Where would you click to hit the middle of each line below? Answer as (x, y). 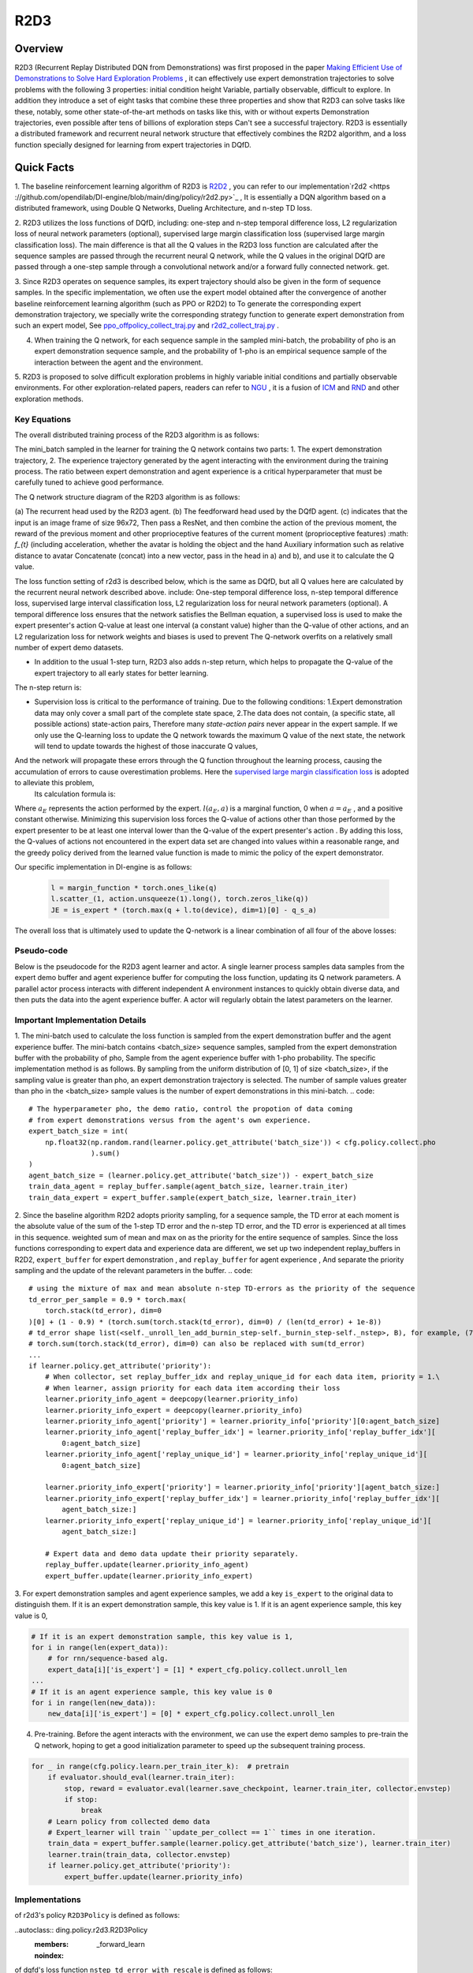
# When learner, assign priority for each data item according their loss (192, 1388)
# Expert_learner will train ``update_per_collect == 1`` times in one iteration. (212, 1833)
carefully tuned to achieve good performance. (89, 482)
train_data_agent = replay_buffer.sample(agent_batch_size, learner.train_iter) (189, 1187)
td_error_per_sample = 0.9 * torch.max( (108, 1299)
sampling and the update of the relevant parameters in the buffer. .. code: (134, 1270)
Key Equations (43, 419)
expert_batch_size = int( (79, 1131)
